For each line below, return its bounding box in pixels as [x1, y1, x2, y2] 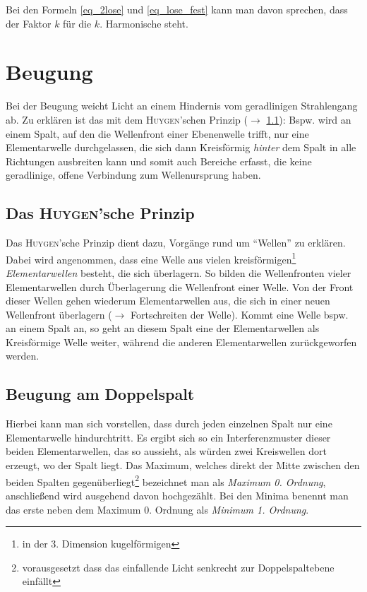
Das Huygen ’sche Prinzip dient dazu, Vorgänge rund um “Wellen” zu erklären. [6, 235, 346, 250]
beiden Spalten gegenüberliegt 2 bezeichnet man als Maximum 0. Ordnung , [6, 472, 326, 489]
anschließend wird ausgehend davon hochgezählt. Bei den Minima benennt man [6, 487, 349, 502]
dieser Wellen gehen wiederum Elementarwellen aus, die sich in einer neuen [6, 293, 330, 308]
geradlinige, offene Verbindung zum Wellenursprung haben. [6, 167, 261, 182]
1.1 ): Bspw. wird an [266, 112, 351, 126]
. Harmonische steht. [100, 16, 188, 30]
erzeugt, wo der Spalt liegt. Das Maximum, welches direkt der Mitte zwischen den [6, 458, 360, 473]
